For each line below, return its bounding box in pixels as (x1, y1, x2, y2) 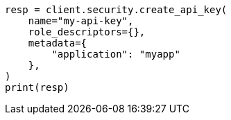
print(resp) (5, 82, 69, 93)
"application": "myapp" (51, 49, 180, 60)
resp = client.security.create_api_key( (5, 4, 228, 15)
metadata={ (28, 37, 87, 49)
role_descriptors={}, (28, 26, 146, 37)
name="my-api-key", (28, 15, 134, 26)
